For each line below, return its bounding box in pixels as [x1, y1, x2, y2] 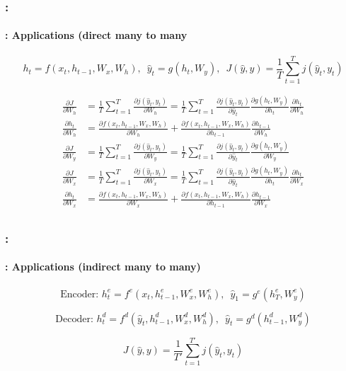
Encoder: [60, 289, 99, 299]
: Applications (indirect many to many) [5, 259, 201, 274]
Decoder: [55, 314, 93, 324]
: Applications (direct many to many [5, 28, 188, 42]
